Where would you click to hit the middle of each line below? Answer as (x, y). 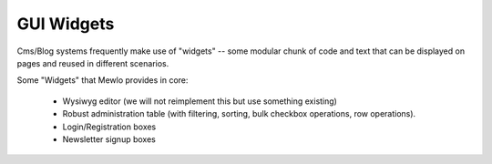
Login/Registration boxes (109, 127)
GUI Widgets (66, 24)
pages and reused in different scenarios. (93, 63)
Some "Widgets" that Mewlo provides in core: (102, 80)
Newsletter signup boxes (109, 139)
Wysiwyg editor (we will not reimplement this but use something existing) (200, 101)
